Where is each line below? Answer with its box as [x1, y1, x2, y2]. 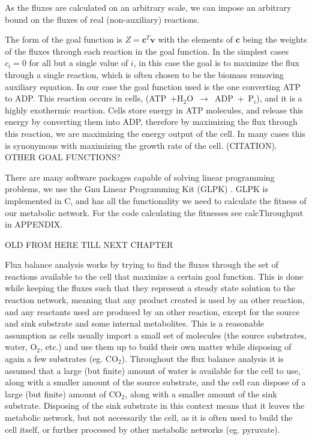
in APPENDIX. [5, 218, 63, 231]
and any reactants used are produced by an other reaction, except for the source [5, 305, 300, 318]
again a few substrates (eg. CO [5, 352, 118, 365]
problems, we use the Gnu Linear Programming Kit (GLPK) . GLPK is [5, 182, 268, 195]
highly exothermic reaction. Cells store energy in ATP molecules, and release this [5, 103, 304, 116]
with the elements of [158, 33, 233, 46]
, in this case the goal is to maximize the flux [133, 56, 299, 69]
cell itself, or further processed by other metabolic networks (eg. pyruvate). [5, 423, 280, 435]
